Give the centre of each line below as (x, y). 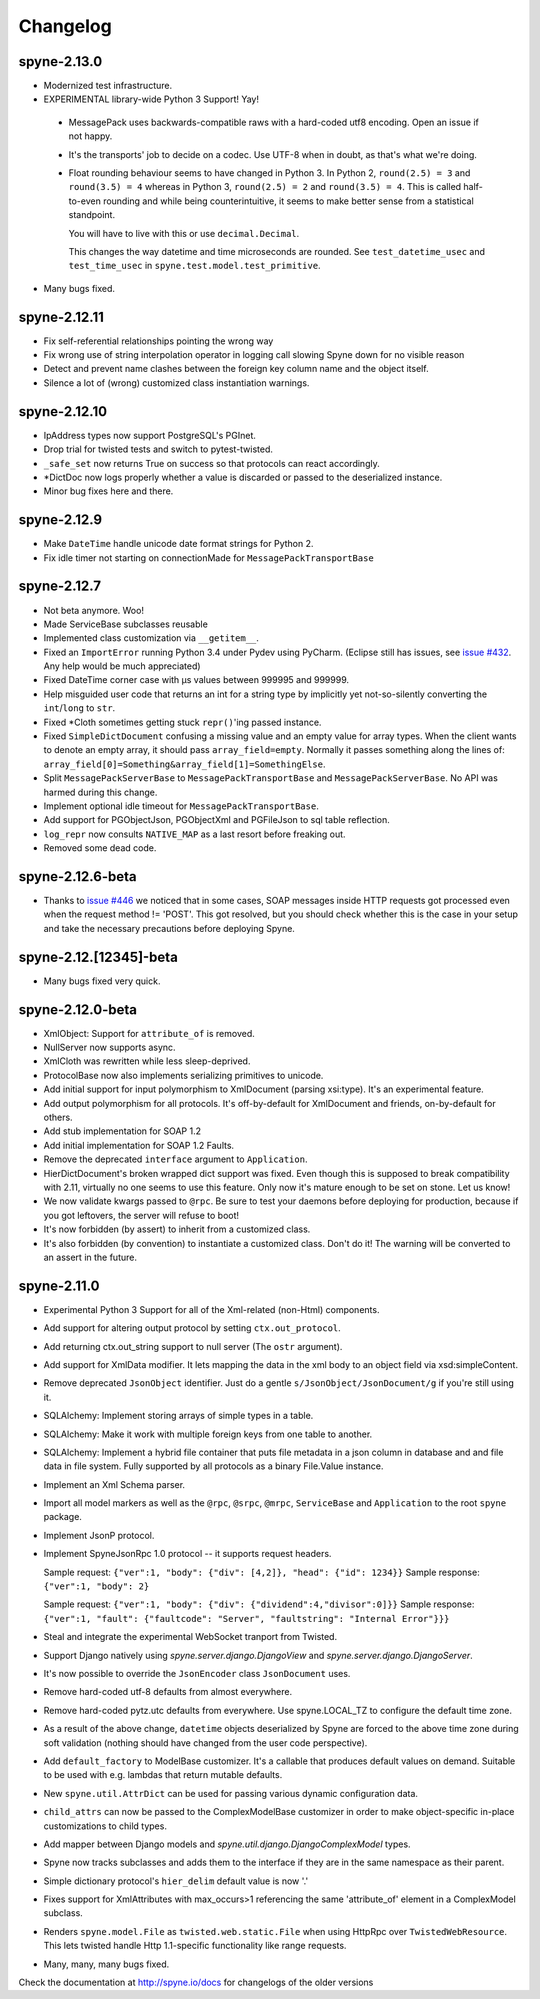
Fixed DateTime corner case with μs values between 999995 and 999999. (196, 680)
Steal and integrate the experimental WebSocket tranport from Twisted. (190, 1637)
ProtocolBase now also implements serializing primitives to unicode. (183, 1075)
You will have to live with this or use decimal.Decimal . (184, 233)
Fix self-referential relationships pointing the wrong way (158, 341)
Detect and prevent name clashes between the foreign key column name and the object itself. (236, 369)
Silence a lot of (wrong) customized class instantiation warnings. (176, 382)
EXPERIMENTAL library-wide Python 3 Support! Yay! (151, 99)
